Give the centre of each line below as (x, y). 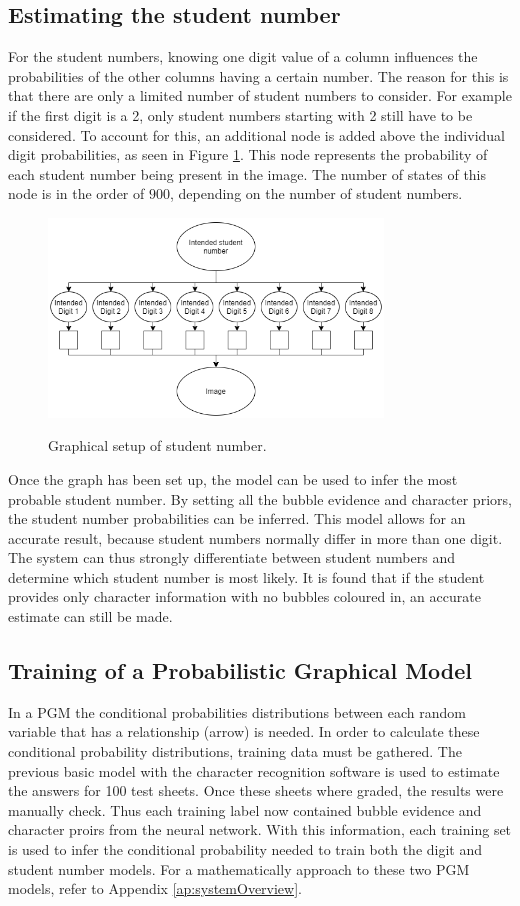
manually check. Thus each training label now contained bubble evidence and (245, 809)
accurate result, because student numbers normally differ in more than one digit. (255, 537)
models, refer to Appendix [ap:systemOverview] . (155, 888)
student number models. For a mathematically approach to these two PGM (239, 868)
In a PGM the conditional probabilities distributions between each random (237, 711)
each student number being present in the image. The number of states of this (247, 173)
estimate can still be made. (90, 616)
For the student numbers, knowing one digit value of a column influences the (243, 56)
